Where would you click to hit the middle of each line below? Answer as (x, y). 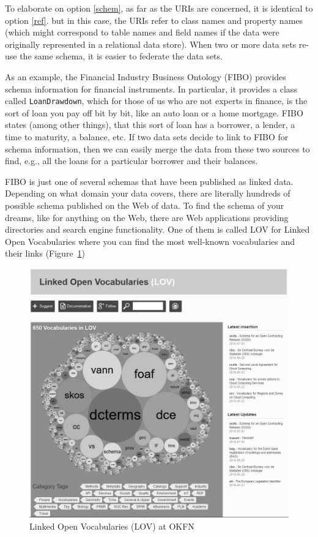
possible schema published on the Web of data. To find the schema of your (145, 205)
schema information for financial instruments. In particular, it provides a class (151, 88)
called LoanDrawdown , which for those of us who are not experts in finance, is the (156, 101)
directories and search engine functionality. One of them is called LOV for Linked (157, 229)
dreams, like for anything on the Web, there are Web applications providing (147, 217)
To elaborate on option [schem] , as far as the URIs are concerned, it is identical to (159, 8)
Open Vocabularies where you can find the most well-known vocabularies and (150, 241)
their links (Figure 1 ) (45, 253)
